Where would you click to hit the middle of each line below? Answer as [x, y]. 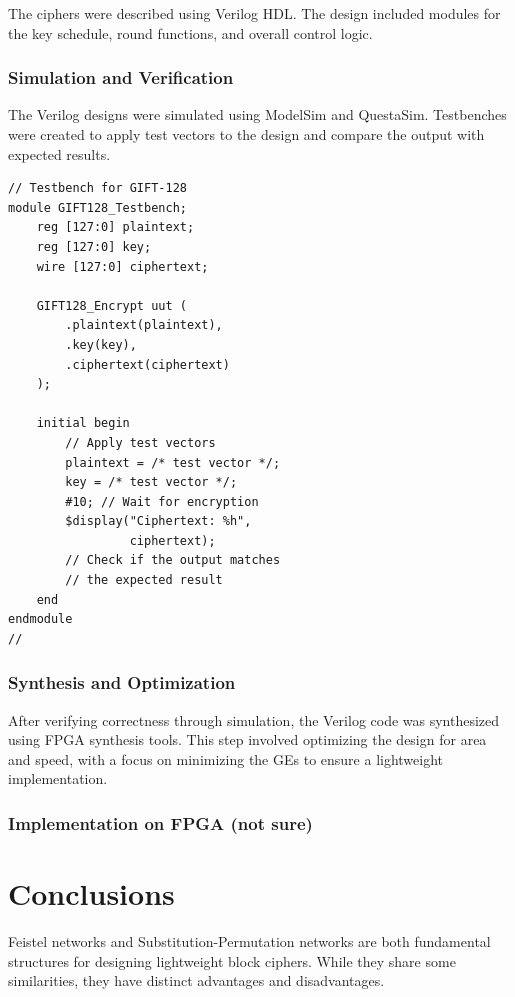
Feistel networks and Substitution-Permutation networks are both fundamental [249, 941]
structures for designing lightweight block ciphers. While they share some [232, 960]
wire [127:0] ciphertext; [122, 266]
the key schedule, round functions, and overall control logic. [190, 32]
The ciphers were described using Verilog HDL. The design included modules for [254, 13]
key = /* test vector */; [151, 482]
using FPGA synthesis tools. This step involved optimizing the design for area [247, 739]
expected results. [59, 153]
